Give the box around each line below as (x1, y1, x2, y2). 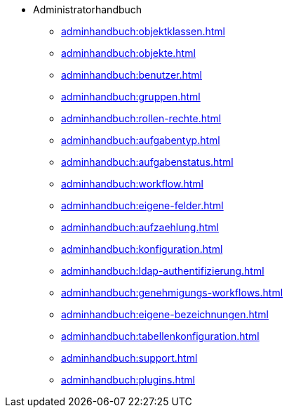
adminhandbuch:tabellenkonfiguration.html (61, 330, 260, 342)
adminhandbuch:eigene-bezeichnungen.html (61, 308, 269, 320)
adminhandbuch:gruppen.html (61, 91, 201, 103)
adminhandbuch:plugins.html (61, 374, 195, 386)
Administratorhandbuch (33, 4, 142, 15)
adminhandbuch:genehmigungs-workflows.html (61, 287, 283, 299)
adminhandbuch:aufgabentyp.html (61, 134, 220, 146)
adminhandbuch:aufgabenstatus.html (61, 156, 234, 168)
